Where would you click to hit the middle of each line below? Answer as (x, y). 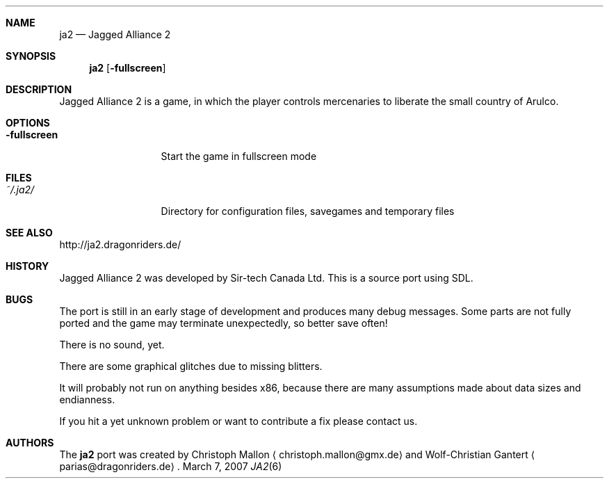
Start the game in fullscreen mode (239, 156)
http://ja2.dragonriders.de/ (120, 244)
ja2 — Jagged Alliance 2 (115, 34)
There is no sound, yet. (112, 345)
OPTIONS (28, 123)
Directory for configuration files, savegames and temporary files (308, 211)
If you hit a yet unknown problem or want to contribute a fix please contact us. (238, 421)
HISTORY (27, 266)
